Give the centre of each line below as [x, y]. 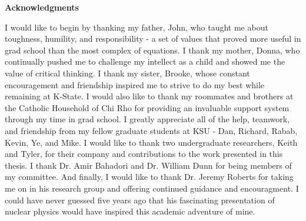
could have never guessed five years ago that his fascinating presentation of [140, 200]
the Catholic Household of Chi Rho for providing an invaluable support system [147, 107]
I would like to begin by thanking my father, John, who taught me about [137, 27]
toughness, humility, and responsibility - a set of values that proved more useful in [153, 38]
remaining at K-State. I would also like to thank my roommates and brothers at [149, 96]
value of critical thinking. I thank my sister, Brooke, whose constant [127, 73]
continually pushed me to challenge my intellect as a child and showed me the [145, 61]
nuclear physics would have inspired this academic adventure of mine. [130, 211]
